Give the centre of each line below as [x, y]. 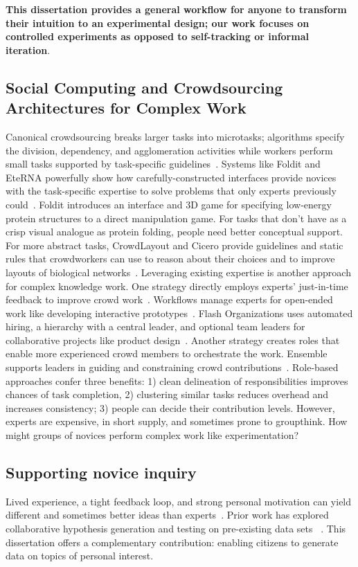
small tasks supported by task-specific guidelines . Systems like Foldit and [163, 164]
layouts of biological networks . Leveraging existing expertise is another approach [178, 272]
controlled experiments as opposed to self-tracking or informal [157, 36]
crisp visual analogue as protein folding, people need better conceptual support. [174, 232]
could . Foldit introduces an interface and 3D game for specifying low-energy [169, 204]
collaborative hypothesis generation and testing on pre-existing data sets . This [176, 529]
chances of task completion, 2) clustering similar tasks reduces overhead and [167, 394]
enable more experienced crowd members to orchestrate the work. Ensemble [167, 353]
